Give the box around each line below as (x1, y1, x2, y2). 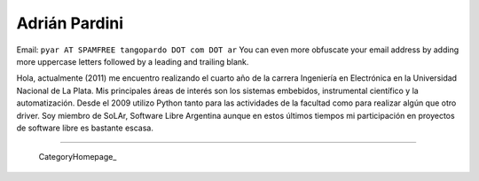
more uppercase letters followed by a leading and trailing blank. (16, 56, 249, 67)
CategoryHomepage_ (38, 152, 117, 162)
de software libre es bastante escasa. (16, 122, 154, 133)
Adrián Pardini (16, 13, 124, 33)
